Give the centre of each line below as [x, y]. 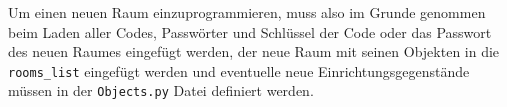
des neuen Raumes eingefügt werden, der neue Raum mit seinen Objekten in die [254, 51]
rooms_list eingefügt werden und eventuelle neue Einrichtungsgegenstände [239, 70]
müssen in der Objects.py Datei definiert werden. [161, 90]
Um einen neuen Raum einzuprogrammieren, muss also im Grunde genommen [247, 12]
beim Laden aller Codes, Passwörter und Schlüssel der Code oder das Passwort [250, 31]
